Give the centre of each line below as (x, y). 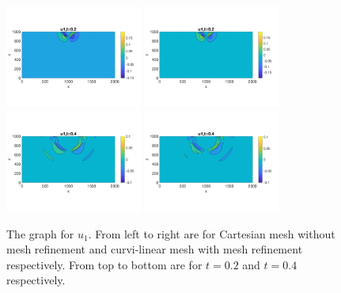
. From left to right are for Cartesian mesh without (212, 233)
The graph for (40, 233)
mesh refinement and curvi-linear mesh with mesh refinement (155, 249)
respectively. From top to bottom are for (104, 264)
